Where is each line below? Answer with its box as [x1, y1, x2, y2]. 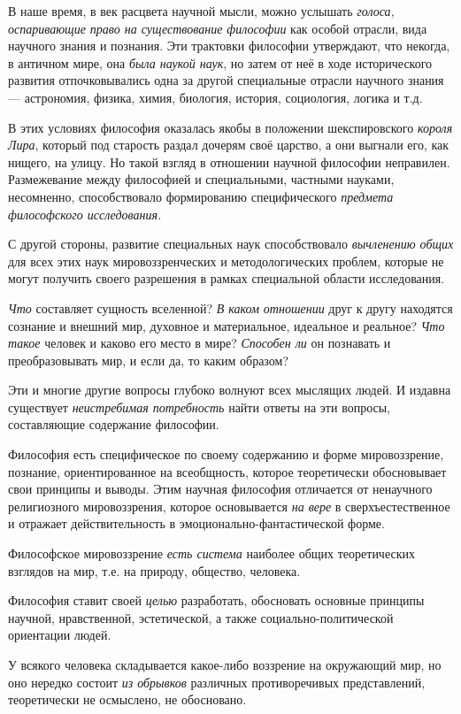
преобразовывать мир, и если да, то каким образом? [8, 350, 289, 369]
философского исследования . [8, 204, 162, 223]
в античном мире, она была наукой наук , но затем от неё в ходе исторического [8, 53, 433, 72]
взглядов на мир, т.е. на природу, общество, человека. [8, 561, 301, 580]
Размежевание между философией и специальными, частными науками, [8, 170, 395, 188]
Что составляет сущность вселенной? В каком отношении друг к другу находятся [8, 298, 453, 317]
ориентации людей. [8, 626, 111, 644]
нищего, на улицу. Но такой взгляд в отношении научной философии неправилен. [8, 152, 450, 171]
